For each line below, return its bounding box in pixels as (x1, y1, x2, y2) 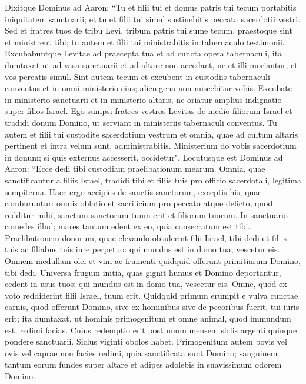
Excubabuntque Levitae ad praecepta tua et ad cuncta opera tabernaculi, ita (5, 47, 282, 59)
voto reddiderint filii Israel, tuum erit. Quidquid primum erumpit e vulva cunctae (5, 289, 298, 301)
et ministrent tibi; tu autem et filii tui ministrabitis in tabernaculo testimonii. (5, 35, 285, 48)
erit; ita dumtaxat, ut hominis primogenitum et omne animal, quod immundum (5, 312, 291, 325)
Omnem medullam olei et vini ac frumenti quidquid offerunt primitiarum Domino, (5, 255, 301, 267)
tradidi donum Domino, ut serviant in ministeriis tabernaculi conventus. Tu (5, 116, 277, 128)
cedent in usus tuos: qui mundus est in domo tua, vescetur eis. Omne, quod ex (5, 278, 287, 290)
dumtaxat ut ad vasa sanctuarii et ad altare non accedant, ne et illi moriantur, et (5, 58, 298, 71)
